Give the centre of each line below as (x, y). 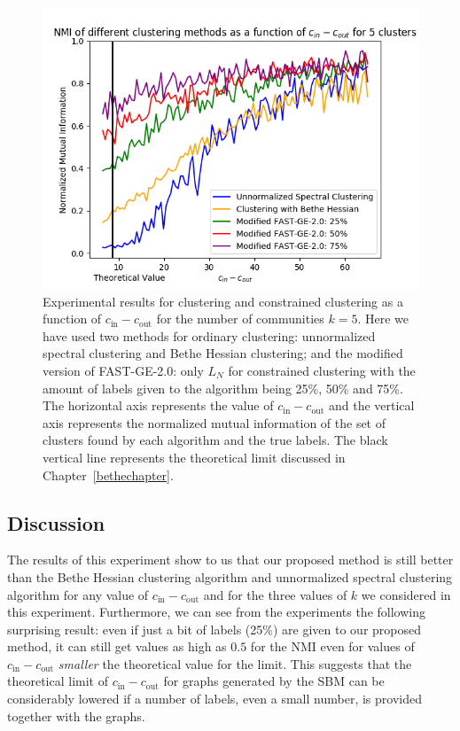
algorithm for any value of (78, 594)
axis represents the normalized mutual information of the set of (214, 422)
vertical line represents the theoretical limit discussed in (194, 457)
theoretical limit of (58, 681)
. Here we (383, 319)
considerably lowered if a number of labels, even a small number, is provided (214, 699)
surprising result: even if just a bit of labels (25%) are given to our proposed (214, 629)
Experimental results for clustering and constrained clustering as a (223, 301)
